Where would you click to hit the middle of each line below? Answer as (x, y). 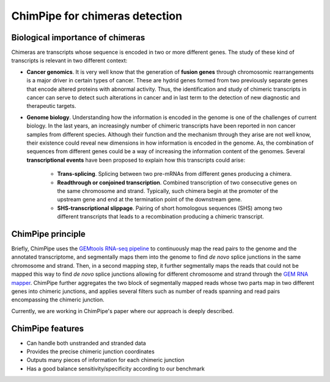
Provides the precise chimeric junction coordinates (91, 351)
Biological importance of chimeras (78, 38)
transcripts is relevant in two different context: (69, 60)
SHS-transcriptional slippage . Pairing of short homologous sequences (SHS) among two (170, 208)
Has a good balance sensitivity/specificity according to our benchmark (116, 369)
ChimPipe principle (48, 234)
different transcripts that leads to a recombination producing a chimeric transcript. (160, 217)
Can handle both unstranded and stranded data (86, 343)
